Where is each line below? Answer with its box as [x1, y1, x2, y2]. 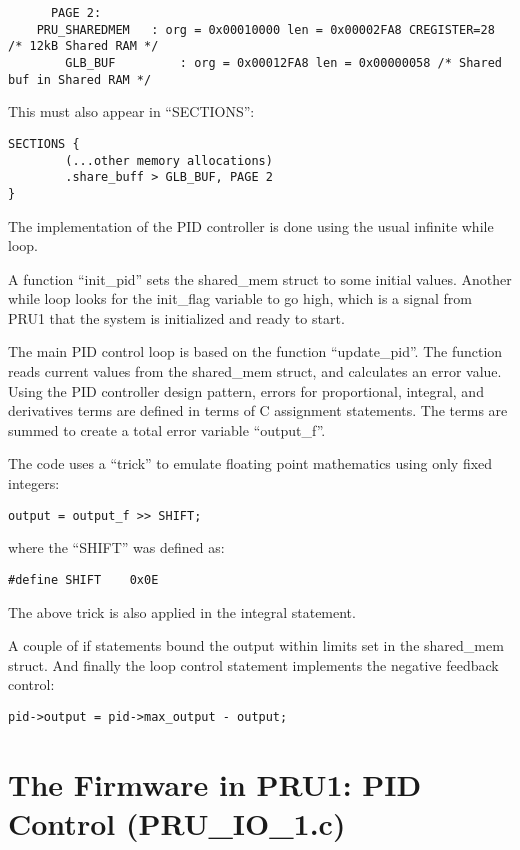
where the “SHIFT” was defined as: [8, 537, 225, 558]
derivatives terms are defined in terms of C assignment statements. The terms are [8, 400, 508, 421]
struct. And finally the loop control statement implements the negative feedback [8, 654, 499, 675]
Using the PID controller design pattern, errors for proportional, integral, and [8, 380, 484, 401]
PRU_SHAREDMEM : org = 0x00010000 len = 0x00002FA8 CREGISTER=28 [36, 22, 495, 37]
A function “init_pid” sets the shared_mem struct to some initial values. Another [8, 268, 512, 289]
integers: [8, 473, 60, 494]
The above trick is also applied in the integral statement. [8, 601, 356, 622]
